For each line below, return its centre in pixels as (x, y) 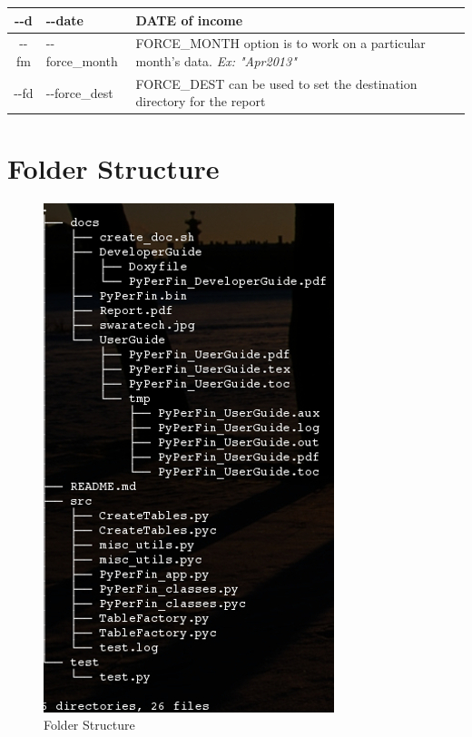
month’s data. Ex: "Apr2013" (216, 60)
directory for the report (201, 101)
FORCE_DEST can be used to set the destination (276, 83)
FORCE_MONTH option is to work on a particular (280, 43)
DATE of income (189, 20)
